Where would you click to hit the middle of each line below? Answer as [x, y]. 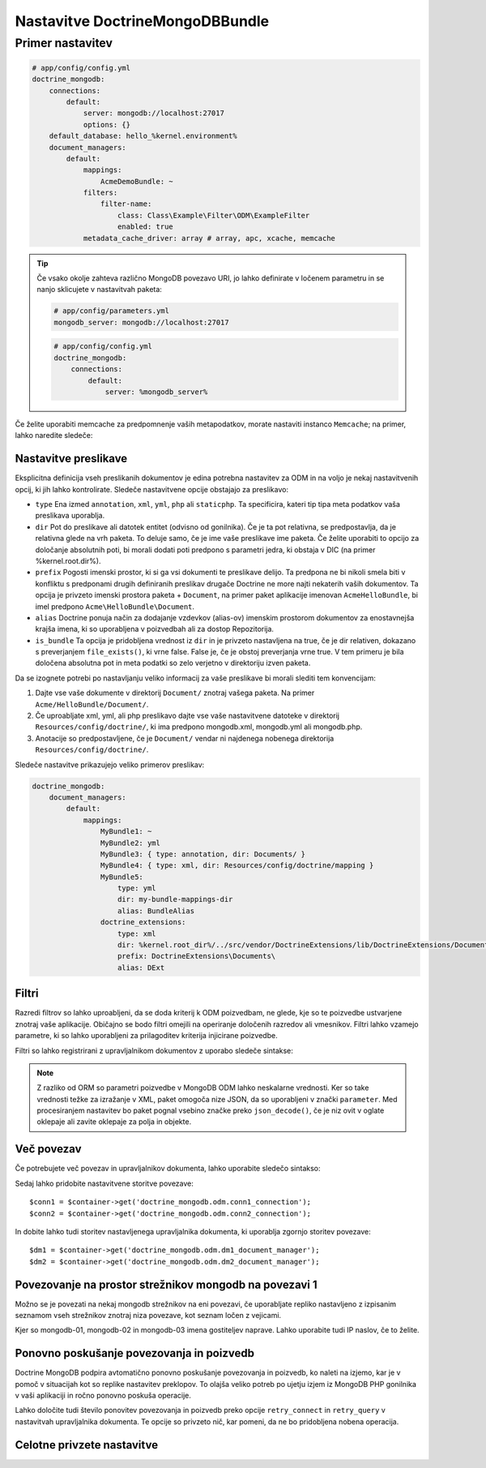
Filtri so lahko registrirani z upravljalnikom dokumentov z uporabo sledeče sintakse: [154, 1050]
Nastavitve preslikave [71, 459]
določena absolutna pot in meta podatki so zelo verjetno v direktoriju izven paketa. [173, 663]
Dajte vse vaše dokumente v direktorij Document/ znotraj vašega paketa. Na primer [175, 693]
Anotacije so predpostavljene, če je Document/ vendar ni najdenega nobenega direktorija [185, 738]
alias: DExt [141, 968]
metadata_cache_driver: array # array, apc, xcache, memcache [209, 238]
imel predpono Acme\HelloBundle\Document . [115, 606]
